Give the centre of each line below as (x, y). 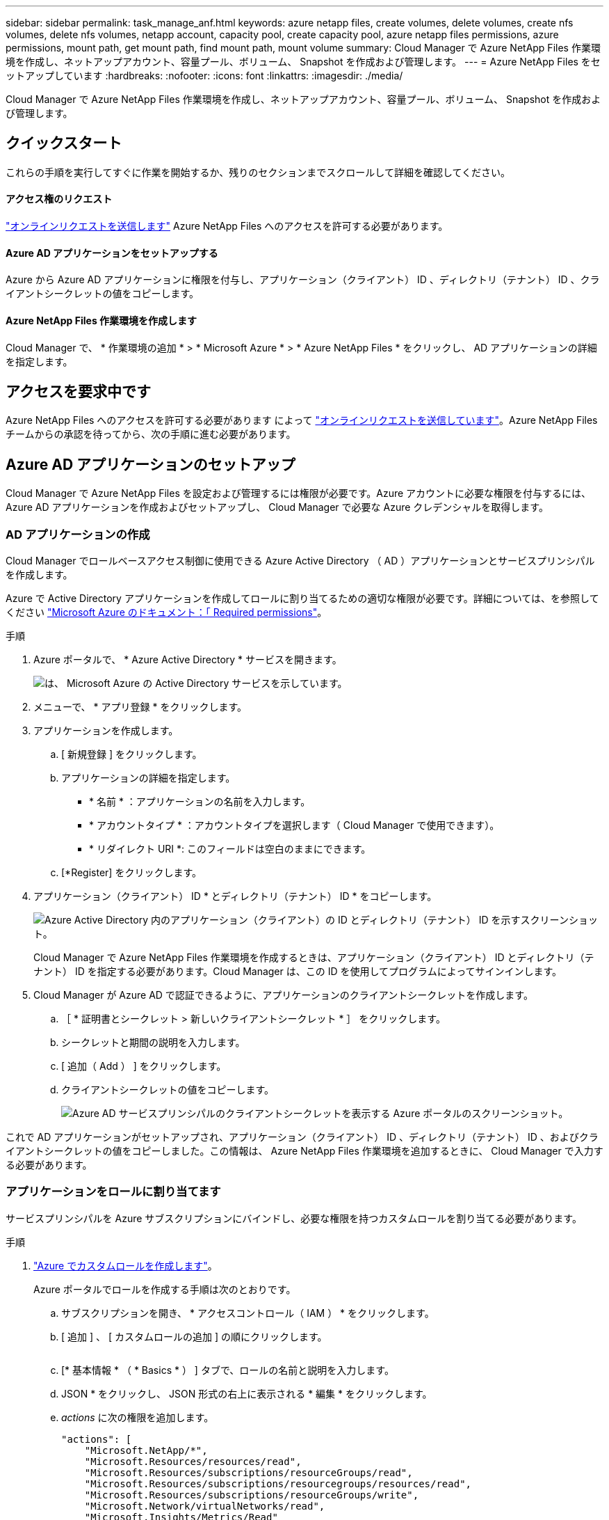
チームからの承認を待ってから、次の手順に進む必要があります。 (151, 434)
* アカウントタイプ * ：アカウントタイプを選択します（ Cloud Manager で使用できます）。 (294, 825)
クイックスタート (64, 143)
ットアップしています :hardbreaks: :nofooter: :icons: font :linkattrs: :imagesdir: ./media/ (204, 76)
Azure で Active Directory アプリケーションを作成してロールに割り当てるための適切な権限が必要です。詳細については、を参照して (302, 598)
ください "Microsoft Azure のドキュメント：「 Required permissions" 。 (167, 612)
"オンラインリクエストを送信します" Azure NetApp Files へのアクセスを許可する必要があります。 (227, 226)
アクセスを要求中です (78, 391)
